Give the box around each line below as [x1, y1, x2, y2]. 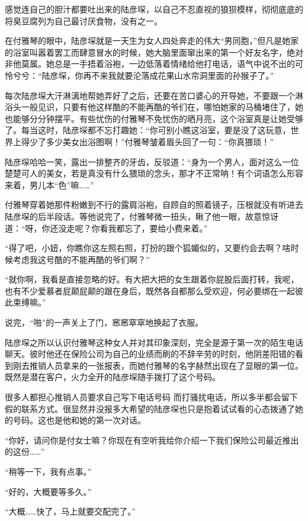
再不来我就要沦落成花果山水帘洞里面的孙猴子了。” [83, 69, 274, 81]
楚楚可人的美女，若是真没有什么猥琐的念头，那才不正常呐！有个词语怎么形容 [5, 167, 303, 179]
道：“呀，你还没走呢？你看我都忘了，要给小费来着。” [5, 221, 208, 234]
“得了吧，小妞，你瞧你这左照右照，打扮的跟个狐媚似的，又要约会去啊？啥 [5, 242, 291, 254]
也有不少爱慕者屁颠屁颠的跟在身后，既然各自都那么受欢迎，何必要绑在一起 [5, 284, 295, 297]
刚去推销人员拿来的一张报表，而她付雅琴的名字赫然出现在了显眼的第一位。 [12, 359, 303, 371]
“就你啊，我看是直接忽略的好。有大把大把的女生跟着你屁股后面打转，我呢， [5, 273, 299, 285]
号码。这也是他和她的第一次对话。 [12, 414, 146, 426]
